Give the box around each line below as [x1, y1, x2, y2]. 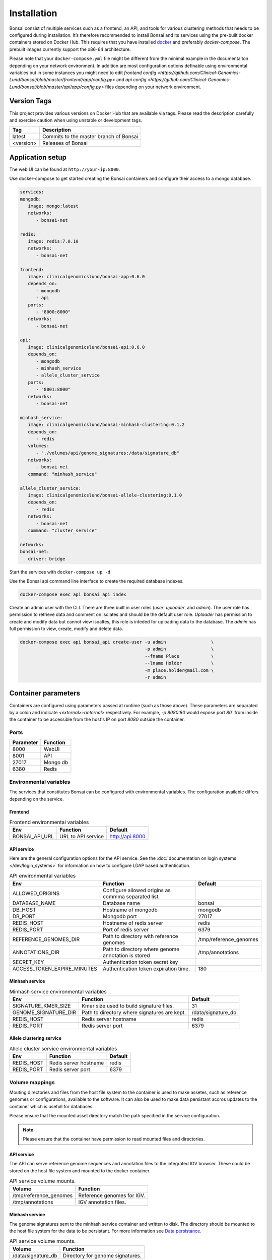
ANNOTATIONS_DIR [12, 949, 60, 956]
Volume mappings [9, 1079, 55, 1086]
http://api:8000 [109, 833, 146, 840]
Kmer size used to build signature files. [81, 1002, 174, 1009]
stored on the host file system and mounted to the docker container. [9, 1167, 151, 1174]
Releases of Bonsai [42, 140, 88, 147]
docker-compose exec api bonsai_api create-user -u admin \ [20, 639, 214, 645]
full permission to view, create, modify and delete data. [9, 625, 123, 632]
